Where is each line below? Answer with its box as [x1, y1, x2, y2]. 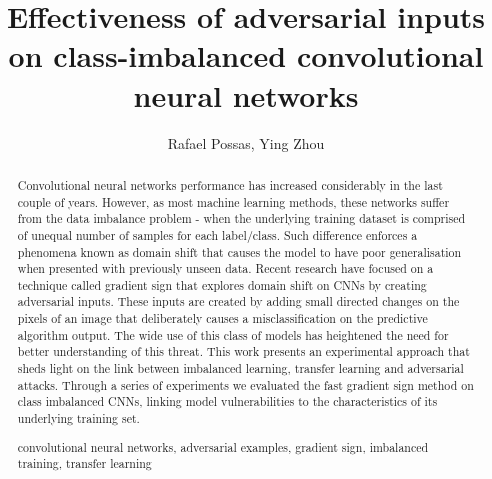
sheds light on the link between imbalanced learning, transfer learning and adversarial [17, 360, 464, 377]
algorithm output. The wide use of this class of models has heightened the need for [17, 326, 449, 343]
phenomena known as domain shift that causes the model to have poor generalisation [17, 243, 462, 260]
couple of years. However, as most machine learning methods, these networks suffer [17, 193, 450, 210]
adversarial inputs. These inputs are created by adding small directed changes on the [17, 293, 460, 310]
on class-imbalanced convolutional [8, 35, 484, 76]
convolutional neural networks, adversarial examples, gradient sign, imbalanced [17, 438, 429, 455]
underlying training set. [17, 410, 140, 427]
